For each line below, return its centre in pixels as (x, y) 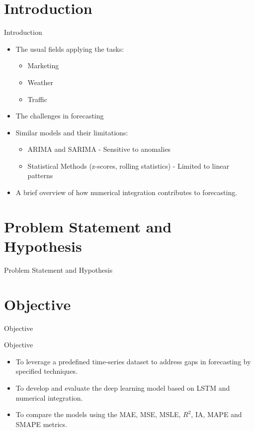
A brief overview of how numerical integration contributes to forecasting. (127, 192)
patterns (40, 175)
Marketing (43, 65)
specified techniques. (47, 371)
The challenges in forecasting (60, 116)
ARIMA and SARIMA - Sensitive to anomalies (99, 149)
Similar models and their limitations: (72, 132)
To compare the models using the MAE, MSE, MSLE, (98, 414)
